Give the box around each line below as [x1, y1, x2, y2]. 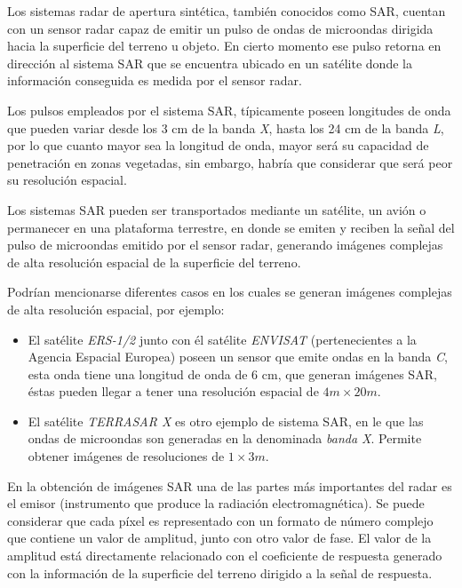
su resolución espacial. [7, 171, 127, 189]
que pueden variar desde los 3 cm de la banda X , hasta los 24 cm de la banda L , [7, 118, 444, 137]
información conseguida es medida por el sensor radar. [7, 71, 302, 90]
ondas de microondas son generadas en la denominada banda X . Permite [28, 429, 422, 448]
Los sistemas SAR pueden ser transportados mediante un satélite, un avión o [7, 200, 426, 219]
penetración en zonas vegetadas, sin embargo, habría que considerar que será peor [7, 153, 453, 171]
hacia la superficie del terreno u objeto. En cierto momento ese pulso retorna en [7, 36, 442, 55]
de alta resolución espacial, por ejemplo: [7, 299, 225, 318]
